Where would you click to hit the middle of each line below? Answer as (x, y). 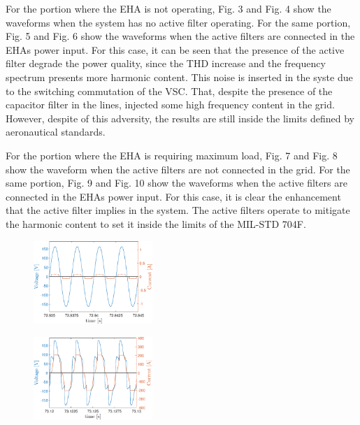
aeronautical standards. (56, 132)
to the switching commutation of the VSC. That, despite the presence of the (169, 91)
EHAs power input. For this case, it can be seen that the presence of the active (175, 49)
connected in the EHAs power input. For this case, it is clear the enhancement (173, 196)
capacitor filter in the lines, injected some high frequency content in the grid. (170, 105)
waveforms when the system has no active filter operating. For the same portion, (178, 22)
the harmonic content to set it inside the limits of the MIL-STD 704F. (156, 223)
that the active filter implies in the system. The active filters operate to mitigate (178, 210)
